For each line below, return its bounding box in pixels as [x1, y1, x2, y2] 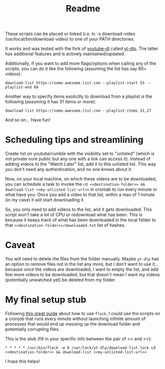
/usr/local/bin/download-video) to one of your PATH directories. [5, 36, 135, 42]
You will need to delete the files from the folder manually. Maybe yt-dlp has [5, 256, 159, 262]
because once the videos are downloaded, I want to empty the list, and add [5, 266, 159, 272]
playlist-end [5, 85, 32, 90]
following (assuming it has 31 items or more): [5, 99, 96, 105]
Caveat [5, 240, 36, 251]
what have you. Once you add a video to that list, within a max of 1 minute [5, 192, 155, 198]
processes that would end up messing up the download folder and [5, 321, 140, 327]
